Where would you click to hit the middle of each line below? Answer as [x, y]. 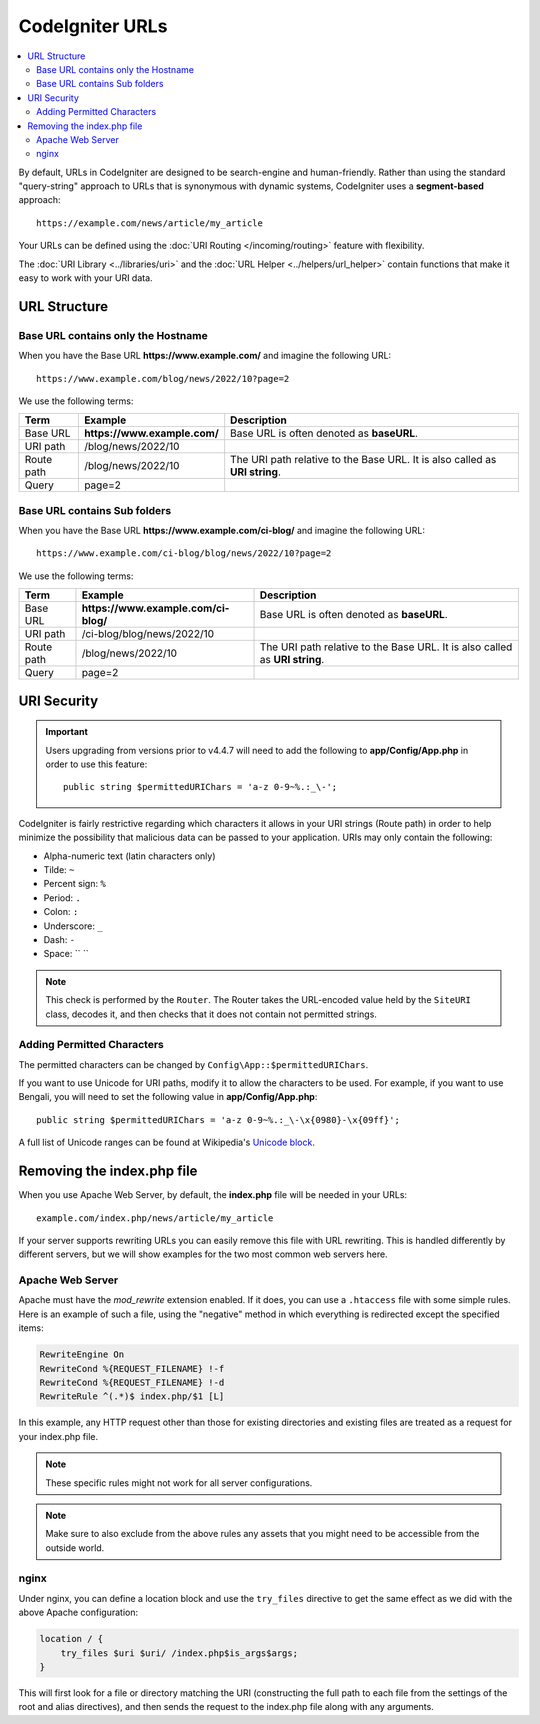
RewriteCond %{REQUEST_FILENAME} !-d [132, 1382]
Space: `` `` [66, 954]
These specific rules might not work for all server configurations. [179, 1482]
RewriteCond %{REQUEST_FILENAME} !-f [132, 1368]
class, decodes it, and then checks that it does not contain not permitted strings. [211, 1014]
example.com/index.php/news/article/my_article [155, 1218]
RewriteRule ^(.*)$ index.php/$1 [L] [132, 1396]
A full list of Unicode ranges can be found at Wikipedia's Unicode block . [166, 1142]
